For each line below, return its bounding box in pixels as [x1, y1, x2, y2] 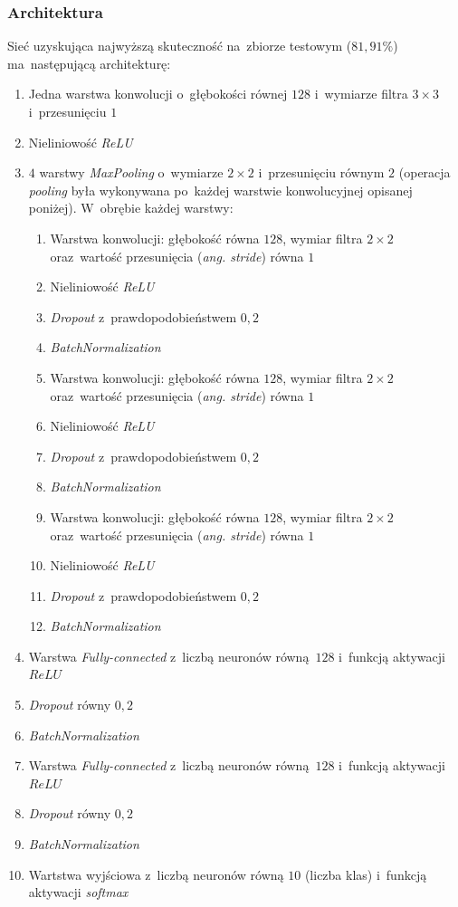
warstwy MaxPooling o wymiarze [39, 163, 224, 182]
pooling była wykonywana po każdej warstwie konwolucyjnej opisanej [28, 180, 413, 199]
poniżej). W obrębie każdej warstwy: [28, 198, 234, 217]
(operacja [398, 163, 451, 182]
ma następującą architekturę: [7, 53, 171, 72]
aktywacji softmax [28, 883, 129, 902]
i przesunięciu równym [258, 163, 385, 182]
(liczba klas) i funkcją [304, 864, 427, 883]
